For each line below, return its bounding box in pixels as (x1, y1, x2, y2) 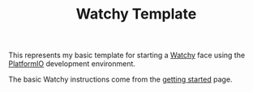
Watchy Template (75, 5, 197, 23)
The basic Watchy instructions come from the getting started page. (8, 74, 233, 85)
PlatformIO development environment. (8, 59, 136, 69)
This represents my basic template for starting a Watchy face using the (8, 50, 246, 61)
